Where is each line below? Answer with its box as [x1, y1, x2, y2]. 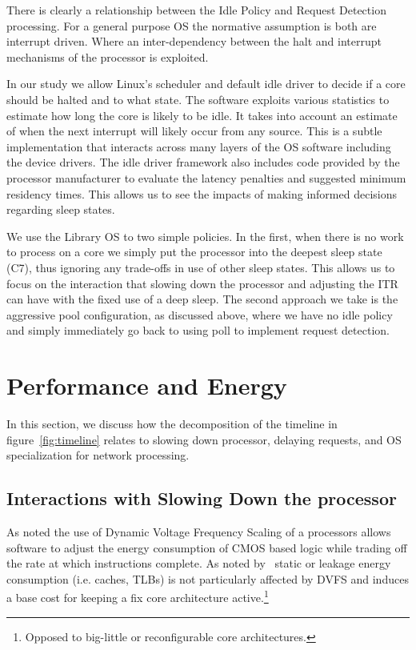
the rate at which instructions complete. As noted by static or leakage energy [6, 555, 391, 572]
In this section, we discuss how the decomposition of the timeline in [6, 415, 338, 431]
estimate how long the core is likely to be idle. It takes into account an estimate [6, 106, 398, 123]
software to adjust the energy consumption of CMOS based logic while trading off [6, 539, 407, 556]
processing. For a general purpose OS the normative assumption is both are [6, 17, 377, 34]
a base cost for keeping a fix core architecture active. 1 [6, 587, 269, 606]
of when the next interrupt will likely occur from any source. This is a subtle [6, 122, 382, 139]
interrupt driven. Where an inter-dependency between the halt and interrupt [6, 33, 382, 50]
